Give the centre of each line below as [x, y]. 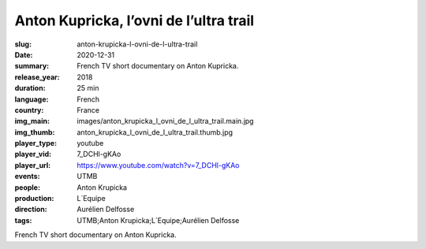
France [88, 110]
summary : [32, 66]
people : [28, 187]
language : [32, 99]
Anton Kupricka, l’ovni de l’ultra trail [135, 20]
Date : [24, 54]
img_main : [32, 121]
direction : [31, 210]
